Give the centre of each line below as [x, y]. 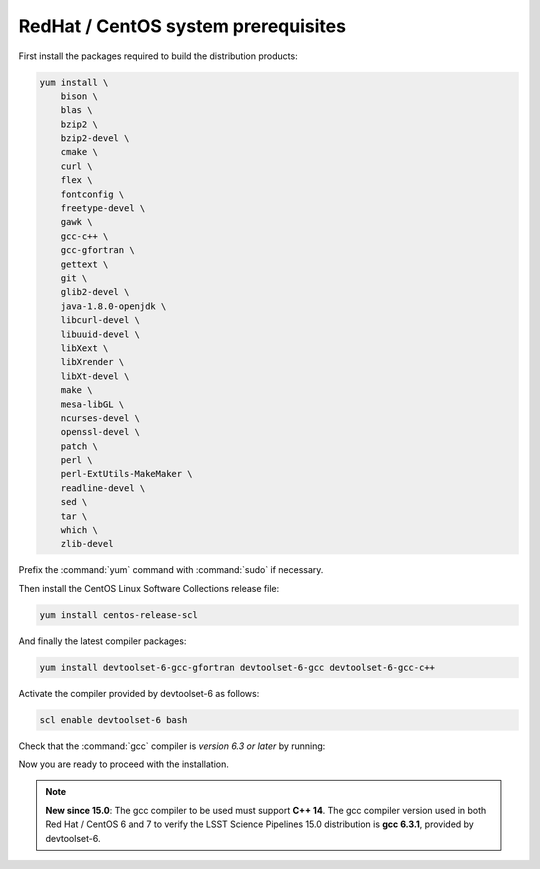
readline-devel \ [103, 488]
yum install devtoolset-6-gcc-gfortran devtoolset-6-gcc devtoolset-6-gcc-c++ [237, 667]
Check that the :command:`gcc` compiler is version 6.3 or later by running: [172, 746]
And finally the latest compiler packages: [102, 641]
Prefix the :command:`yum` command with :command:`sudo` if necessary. [171, 570]
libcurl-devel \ [100, 320]
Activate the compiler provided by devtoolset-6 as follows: [139, 693]
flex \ [76, 180]
